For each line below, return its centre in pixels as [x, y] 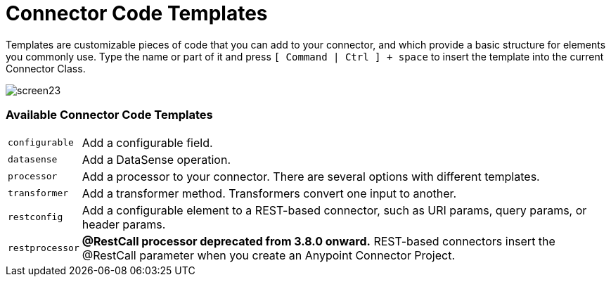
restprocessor [44, 248]
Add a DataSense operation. [156, 159]
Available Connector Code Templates [109, 115]
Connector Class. [46, 68]
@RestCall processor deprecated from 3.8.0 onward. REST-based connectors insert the [319, 241]
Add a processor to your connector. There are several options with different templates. [311, 176]
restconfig [36, 217]
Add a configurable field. [147, 142]
